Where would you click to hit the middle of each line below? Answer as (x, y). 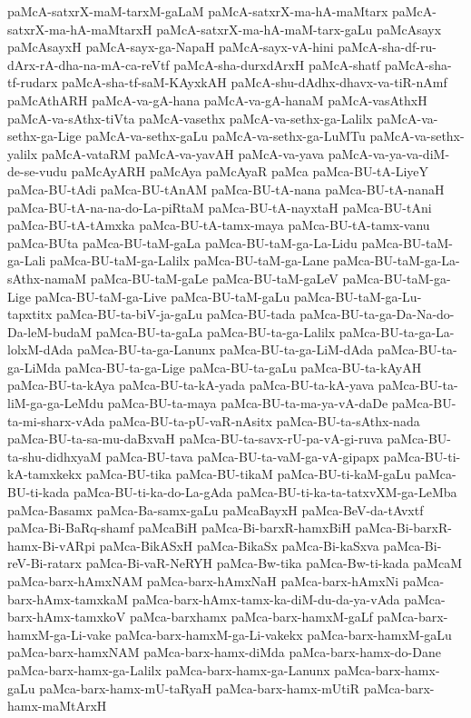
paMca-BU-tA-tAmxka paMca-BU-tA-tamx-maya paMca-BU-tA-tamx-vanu (219, 225)
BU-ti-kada (39, 492)
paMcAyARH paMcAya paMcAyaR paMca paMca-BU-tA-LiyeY (250, 171)
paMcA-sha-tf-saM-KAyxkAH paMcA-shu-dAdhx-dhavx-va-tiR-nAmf (254, 82)
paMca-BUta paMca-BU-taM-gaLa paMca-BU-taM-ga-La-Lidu (182, 242)
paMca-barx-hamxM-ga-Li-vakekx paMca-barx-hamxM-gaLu (283, 634)
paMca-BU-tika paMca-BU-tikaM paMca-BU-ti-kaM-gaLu (248, 474)
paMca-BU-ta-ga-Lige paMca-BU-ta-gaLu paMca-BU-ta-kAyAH (243, 367)
